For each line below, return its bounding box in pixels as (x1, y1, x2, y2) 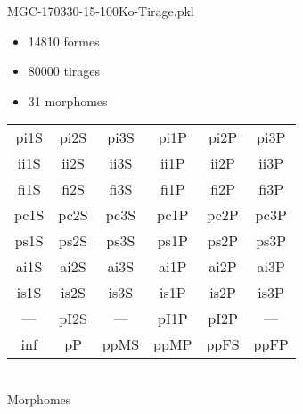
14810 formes (28, 31, 100, 50)
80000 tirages (28, 62, 101, 80)
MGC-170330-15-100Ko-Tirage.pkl (7, 2, 194, 20)
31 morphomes (28, 91, 108, 110)
